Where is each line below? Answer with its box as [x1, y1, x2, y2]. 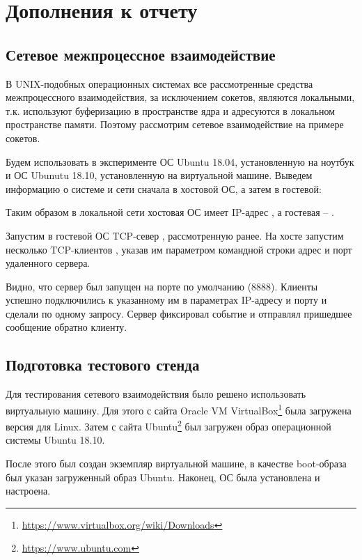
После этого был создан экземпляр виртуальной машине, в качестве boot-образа [6, 456, 347, 470]
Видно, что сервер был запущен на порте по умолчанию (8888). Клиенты [6, 279, 318, 293]
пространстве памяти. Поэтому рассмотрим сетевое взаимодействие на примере [6, 117, 344, 132]
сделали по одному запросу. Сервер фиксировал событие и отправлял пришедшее [6, 306, 352, 320]
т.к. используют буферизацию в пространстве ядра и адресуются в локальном [6, 103, 336, 118]
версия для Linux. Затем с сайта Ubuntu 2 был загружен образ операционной [6, 417, 331, 433]
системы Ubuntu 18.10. [6, 433, 105, 447]
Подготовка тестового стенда [6, 354, 200, 375]
